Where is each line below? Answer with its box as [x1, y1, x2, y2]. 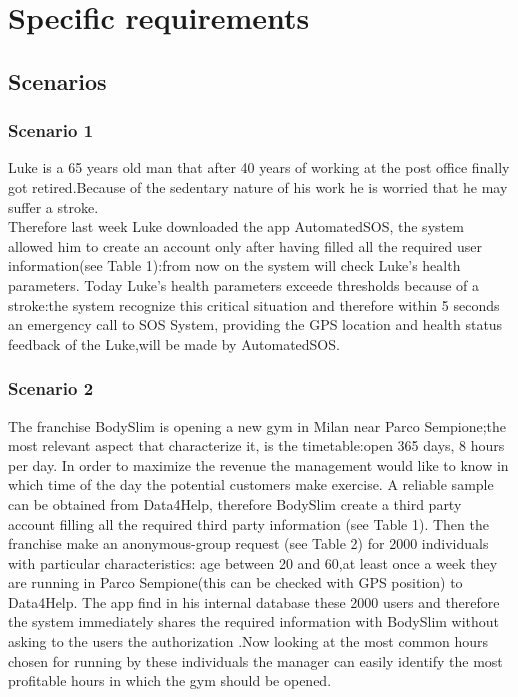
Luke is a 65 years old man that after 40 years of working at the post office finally [8, 157, 510, 178]
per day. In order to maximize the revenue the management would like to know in [8, 454, 509, 475]
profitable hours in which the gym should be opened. [8, 670, 332, 691]
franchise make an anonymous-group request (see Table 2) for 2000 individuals [8, 533, 489, 554]
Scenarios [8, 65, 107, 96]
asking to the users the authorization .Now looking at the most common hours [8, 631, 488, 652]
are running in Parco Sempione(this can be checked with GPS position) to [8, 572, 463, 593]
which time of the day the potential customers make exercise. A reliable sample [8, 474, 494, 495]
